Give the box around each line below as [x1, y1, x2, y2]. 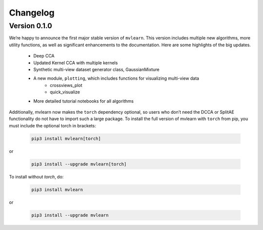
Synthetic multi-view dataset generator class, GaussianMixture [33, 66, 160, 72]
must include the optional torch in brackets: [9, 123, 96, 128]
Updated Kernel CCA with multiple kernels [33, 60, 118, 66]
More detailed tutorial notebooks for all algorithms [33, 98, 134, 104]
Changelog [9, 7, 55, 18]
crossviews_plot [50, 82, 83, 88]
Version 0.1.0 [9, 21, 52, 30]
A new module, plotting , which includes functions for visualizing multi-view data [33, 75, 199, 81]
